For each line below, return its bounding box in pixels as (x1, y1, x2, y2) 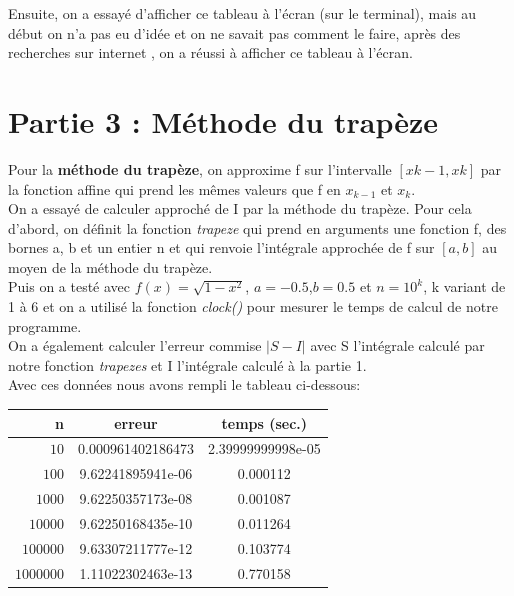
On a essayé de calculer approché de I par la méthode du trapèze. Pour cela (8, 198, 472, 219)
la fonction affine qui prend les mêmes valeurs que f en (8, 178, 341, 199)
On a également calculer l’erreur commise (8, 335, 262, 356)
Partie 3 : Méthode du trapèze (8, 100, 439, 141)
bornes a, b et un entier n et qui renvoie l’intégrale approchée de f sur (8, 237, 435, 258)
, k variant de (423, 276, 506, 297)
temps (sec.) (221, 412, 308, 433)
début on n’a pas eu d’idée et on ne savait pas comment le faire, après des (8, 22, 461, 43)
